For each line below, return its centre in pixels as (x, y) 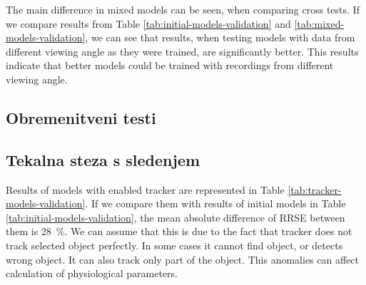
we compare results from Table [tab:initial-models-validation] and (148, 23)
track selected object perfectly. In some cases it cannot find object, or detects (174, 245)
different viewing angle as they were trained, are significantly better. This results (182, 51)
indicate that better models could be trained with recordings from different (170, 65)
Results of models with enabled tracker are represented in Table (145, 189)
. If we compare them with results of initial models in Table (215, 203)
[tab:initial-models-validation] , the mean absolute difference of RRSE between (176, 217)
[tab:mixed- (319, 23)
